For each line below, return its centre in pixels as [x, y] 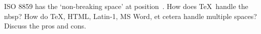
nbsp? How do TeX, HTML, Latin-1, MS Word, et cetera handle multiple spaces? [130, 16]
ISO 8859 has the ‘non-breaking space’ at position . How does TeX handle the [126, 6]
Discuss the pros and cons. [45, 26]
